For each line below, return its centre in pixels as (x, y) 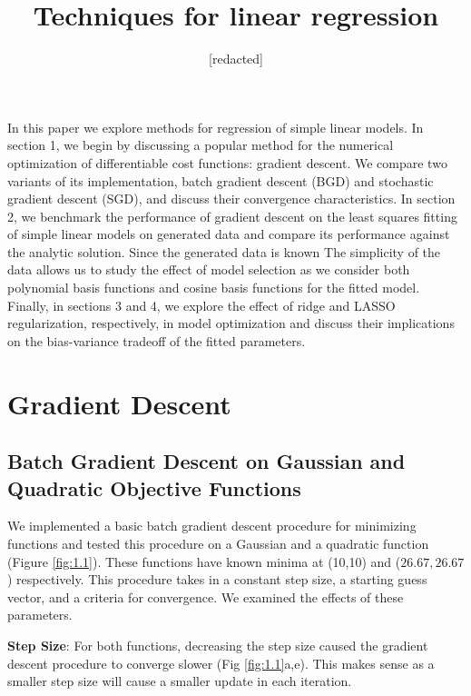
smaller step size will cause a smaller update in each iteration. (180, 681)
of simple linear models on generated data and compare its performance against (229, 234)
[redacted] (236, 59)
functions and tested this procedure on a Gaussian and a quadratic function (218, 543)
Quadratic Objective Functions (154, 487)
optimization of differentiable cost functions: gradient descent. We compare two (227, 162)
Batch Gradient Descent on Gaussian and (206, 461)
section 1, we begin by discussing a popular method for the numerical (201, 145)
